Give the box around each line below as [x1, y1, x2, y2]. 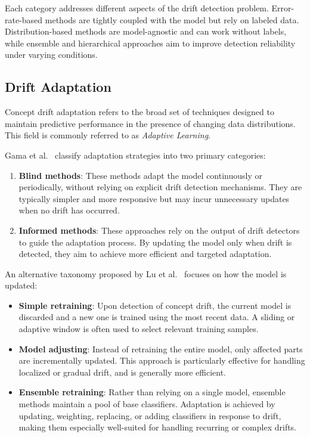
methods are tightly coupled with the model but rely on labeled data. [45, 13, 299, 26]
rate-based [5, 13, 43, 26]
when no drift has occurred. [18, 204, 120, 216]
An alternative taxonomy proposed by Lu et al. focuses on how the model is [5, 267, 287, 280]
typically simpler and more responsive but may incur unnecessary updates [18, 192, 290, 204]
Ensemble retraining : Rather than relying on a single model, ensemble [18, 386, 286, 398]
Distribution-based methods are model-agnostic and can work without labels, [5, 25, 287, 38]
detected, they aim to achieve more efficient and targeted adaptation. [18, 247, 272, 260]
